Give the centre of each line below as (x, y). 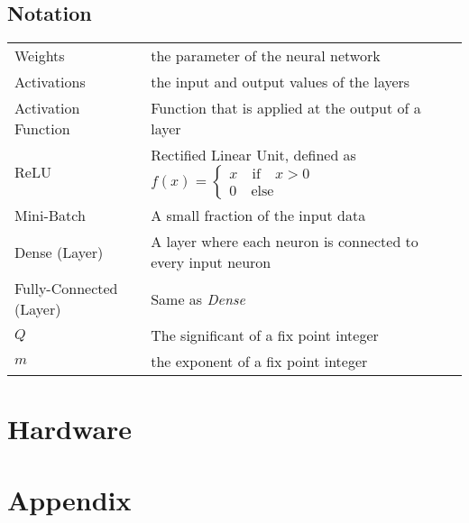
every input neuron (211, 262)
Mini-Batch (50, 216)
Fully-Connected (66, 289)
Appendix (69, 499)
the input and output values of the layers (280, 82)
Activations (50, 82)
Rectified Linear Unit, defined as (253, 155)
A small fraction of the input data (258, 216)
